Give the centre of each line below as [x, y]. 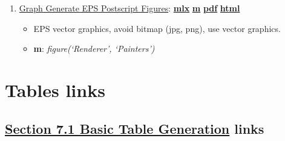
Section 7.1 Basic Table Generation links [135, 128]
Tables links [55, 89]
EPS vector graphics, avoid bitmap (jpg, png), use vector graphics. [157, 28]
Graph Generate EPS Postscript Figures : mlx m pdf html [129, 8]
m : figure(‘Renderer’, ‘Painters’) [94, 49]
